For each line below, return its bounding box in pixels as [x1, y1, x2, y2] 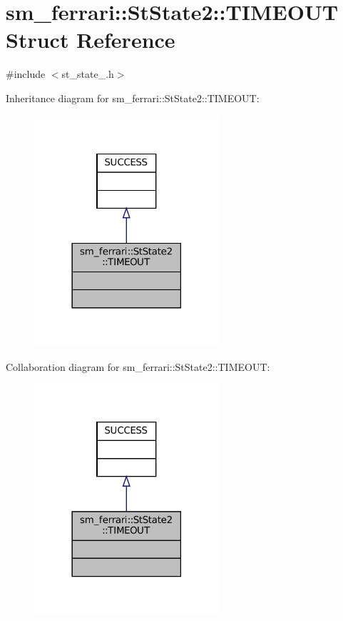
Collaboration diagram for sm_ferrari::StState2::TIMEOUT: [6, 359, 270, 374]
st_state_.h [61, 66, 114, 81]
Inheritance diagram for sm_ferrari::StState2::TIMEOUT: [6, 90, 260, 105]
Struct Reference [6, 25, 175, 54]
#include [6, 66, 46, 81]
